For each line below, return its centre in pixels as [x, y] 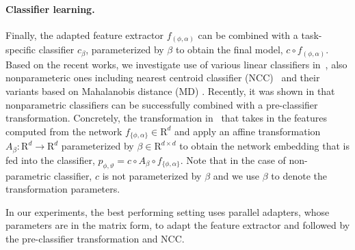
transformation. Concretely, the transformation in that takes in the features [166, 118]
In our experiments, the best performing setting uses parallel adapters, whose [168, 211]
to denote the [299, 175]
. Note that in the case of [233, 159]
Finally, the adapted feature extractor [84, 34]
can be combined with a [248, 34]
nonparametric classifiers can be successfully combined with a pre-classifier [162, 104]
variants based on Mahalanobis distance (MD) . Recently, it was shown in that [170, 91]
